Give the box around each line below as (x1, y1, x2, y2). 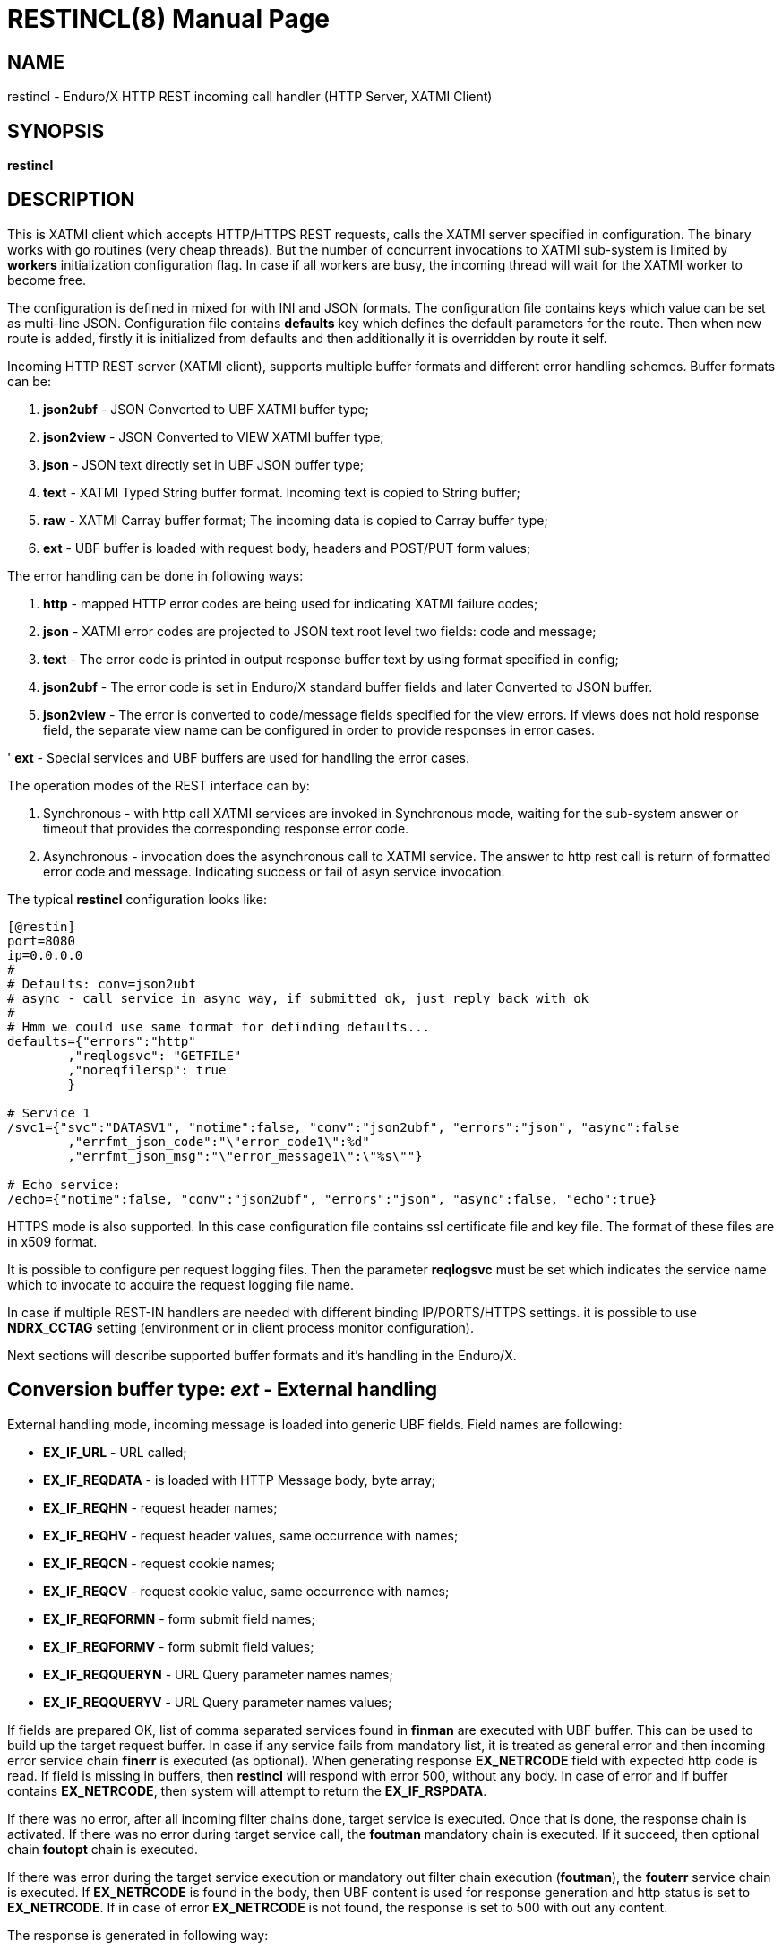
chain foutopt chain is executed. (7, 1841, 199, 1857)
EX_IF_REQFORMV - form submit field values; (43, 1638, 314, 1654)
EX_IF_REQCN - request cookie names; (43, 1555, 275, 1571)
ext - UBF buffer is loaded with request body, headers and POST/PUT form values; (43, 539, 531, 556)
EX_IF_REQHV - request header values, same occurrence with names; (43, 1527, 459, 1543)
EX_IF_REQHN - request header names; (43, 1499, 278, 1515)
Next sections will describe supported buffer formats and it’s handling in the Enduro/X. (7, 1347, 517, 1363)
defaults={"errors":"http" (7, 1033, 196, 1048)
